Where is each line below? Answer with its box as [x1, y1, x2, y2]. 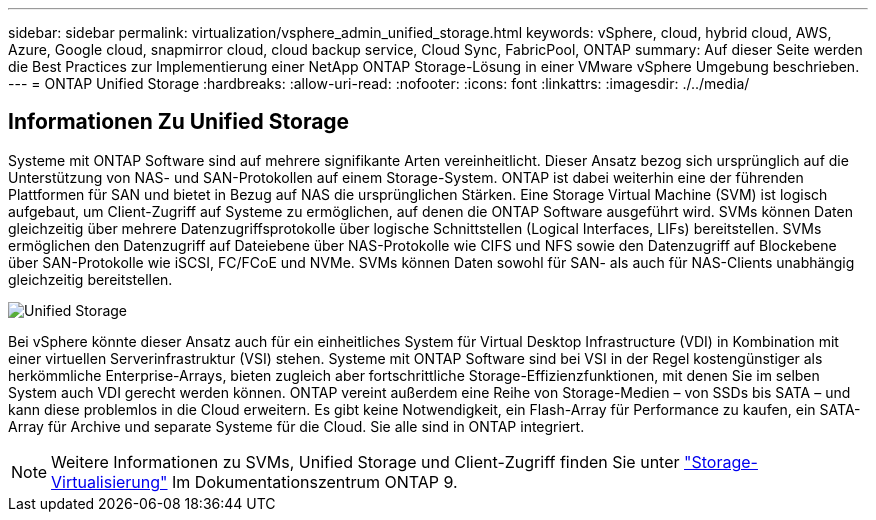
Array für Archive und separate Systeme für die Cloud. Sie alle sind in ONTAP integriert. [8, 417, 585, 435]
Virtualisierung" [51, 471, 168, 492]
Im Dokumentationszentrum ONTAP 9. [172, 471, 458, 492]
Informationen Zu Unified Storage [8, 109, 350, 135]
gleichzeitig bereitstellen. [8, 270, 173, 288]
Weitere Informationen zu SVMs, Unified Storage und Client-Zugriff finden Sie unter [51, 451, 680, 472]
